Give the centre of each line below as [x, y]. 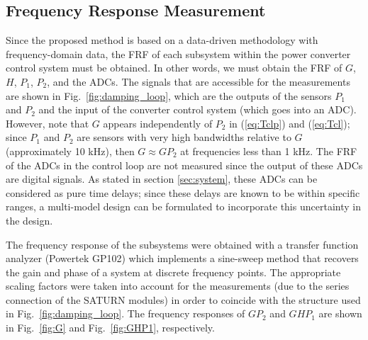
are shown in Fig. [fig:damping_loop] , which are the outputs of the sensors [169, 95]
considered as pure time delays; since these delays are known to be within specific [183, 192]
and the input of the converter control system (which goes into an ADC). [197, 109]
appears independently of [158, 123]
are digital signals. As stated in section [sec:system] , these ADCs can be [162, 179]
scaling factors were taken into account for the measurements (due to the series [178, 286]
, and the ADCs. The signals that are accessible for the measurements [199, 81]
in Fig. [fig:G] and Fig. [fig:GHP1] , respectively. [110, 328]
